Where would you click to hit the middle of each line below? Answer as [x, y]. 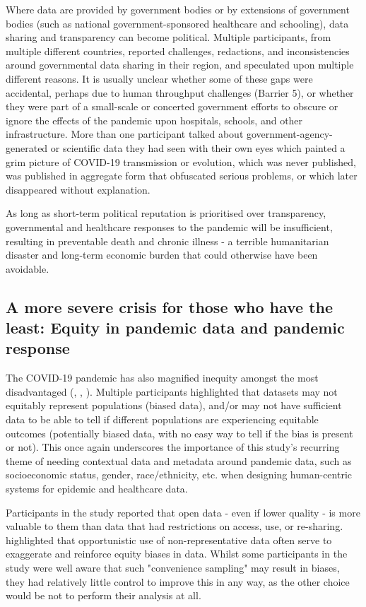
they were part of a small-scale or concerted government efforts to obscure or [172, 106]
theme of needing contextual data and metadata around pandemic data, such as [179, 460]
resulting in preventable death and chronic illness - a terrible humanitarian [167, 241]
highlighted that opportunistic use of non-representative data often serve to [169, 540]
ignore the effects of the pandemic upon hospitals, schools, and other [154, 120]
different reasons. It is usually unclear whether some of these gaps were [159, 78]
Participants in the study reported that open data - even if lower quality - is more [183, 512]
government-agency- [289, 134]
